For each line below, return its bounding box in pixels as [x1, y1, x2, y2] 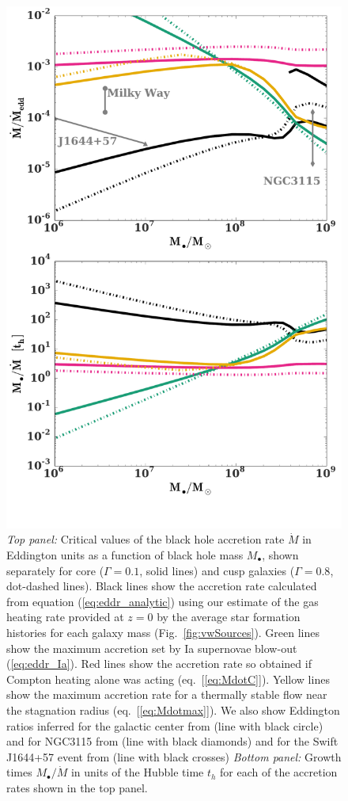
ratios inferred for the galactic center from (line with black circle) [6, 717, 323, 734]
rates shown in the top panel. [6, 779, 148, 795]
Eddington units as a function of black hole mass [6, 547, 244, 563]
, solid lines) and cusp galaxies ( [139, 562, 295, 578]
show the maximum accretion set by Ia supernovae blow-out [6, 639, 297, 656]
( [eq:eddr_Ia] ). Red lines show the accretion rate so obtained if [6, 655, 312, 672]
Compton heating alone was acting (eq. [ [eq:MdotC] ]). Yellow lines [6, 670, 330, 687]
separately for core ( [6, 562, 104, 578]
